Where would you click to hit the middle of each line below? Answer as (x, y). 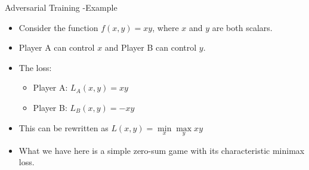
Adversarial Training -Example (61, 7)
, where (166, 27)
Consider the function (58, 27)
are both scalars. (242, 27)
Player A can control (57, 47)
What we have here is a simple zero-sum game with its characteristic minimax (162, 150)
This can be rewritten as (64, 127)
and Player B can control (151, 47)
